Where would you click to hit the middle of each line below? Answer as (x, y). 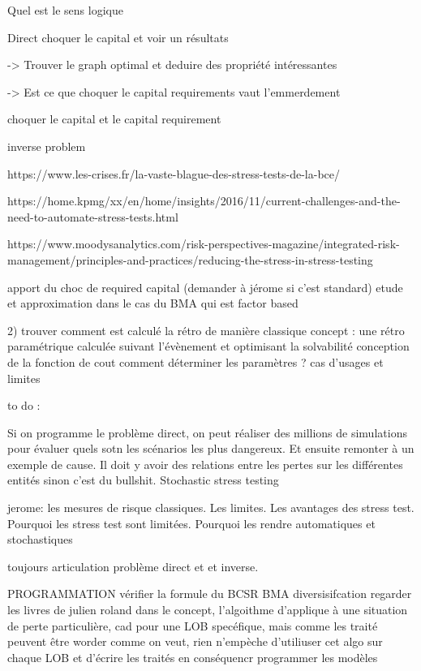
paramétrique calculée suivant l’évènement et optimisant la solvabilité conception (208, 346)
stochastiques (40, 539)
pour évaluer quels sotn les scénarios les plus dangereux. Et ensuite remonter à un (211, 448)
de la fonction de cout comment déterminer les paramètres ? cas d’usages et (195, 361)
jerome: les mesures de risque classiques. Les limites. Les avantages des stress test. (211, 508)
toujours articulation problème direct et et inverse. (133, 566)
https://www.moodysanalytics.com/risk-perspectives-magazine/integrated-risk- (204, 244)
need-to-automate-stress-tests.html (93, 216)
